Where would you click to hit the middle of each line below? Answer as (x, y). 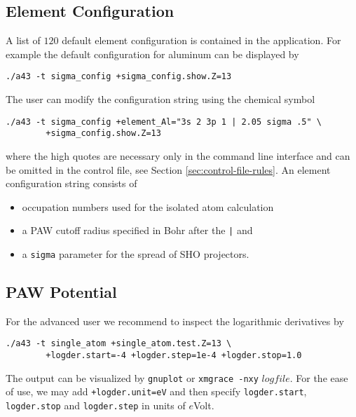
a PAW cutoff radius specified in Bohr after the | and (137, 230)
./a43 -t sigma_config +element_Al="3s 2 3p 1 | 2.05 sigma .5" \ (164, 122)
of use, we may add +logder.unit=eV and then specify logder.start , (156, 391)
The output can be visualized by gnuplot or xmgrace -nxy (132, 377)
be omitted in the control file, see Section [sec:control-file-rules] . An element (168, 169)
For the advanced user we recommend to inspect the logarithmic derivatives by (175, 321)
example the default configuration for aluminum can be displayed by (152, 54)
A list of (23, 40)
